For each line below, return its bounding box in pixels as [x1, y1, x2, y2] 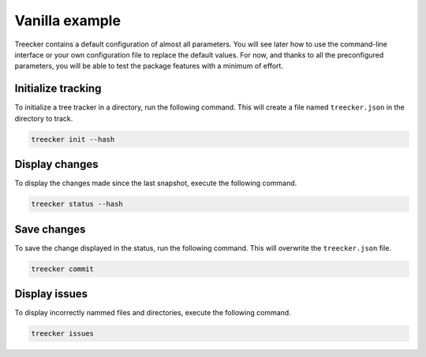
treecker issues [31, 329, 95, 338]
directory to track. [14, 113, 73, 123]
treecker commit [31, 264, 95, 273]
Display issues [14, 287, 88, 300]
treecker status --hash [31, 199, 124, 209]
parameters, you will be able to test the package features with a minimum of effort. [14, 61, 284, 71]
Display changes [14, 158, 99, 171]
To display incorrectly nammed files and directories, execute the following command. [14, 308, 291, 318]
